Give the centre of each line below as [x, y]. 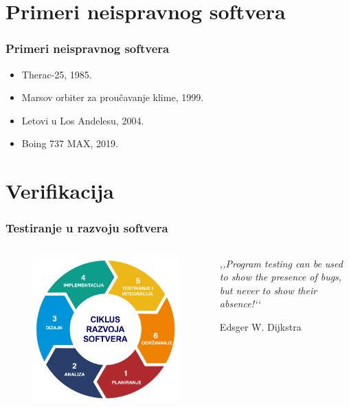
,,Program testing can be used [281, 263]
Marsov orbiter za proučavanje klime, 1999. [113, 97]
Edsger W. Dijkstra [260, 326]
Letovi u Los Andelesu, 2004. [83, 120]
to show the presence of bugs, [281, 277]
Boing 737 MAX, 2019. [70, 143]
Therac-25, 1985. [57, 74]
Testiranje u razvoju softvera [87, 228]
